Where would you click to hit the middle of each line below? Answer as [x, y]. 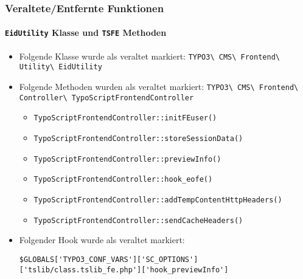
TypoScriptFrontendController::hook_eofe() [123, 180]
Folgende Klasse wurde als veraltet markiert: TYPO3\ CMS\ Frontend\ [149, 56]
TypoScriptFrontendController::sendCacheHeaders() [138, 220]
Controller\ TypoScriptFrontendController [106, 98]
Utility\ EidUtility [61, 67]
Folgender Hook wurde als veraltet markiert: [102, 240]
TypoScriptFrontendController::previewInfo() [127, 159]
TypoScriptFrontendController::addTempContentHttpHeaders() [158, 200]
